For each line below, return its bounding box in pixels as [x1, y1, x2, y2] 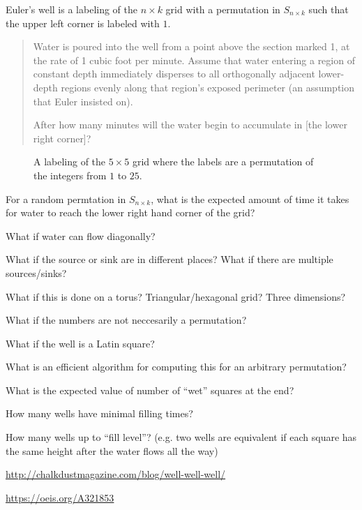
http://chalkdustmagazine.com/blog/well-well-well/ [6, 467, 226, 481]
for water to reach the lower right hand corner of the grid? [6, 205, 255, 220]
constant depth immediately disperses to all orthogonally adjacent [33, 66, 315, 81]
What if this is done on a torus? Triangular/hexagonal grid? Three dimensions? [6, 289, 346, 303]
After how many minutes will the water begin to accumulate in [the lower [33, 117, 347, 132]
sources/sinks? [6, 265, 67, 280]
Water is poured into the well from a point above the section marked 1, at [33, 39, 350, 54]
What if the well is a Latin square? [6, 336, 155, 350]
